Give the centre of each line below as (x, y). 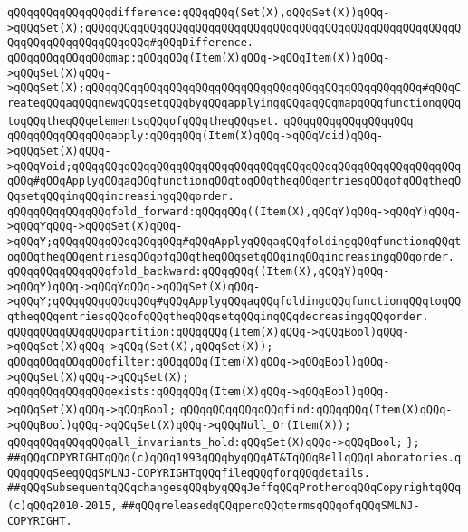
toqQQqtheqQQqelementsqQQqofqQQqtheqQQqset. (143, 121)
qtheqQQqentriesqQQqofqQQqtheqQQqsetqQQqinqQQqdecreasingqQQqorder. (218, 317)
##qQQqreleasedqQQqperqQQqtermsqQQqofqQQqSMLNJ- (271, 506)
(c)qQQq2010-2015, (62, 506)
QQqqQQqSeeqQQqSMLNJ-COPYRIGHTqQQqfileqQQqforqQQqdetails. (189, 473)
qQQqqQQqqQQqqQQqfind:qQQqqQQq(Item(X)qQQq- (316, 410)
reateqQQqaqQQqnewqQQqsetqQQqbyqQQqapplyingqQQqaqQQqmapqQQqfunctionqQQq (234, 103)
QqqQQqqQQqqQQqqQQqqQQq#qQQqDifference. (131, 43)
